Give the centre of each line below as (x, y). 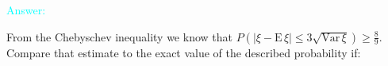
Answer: (26, 10)
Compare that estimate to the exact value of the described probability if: (184, 52)
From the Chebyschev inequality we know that (119, 36)
